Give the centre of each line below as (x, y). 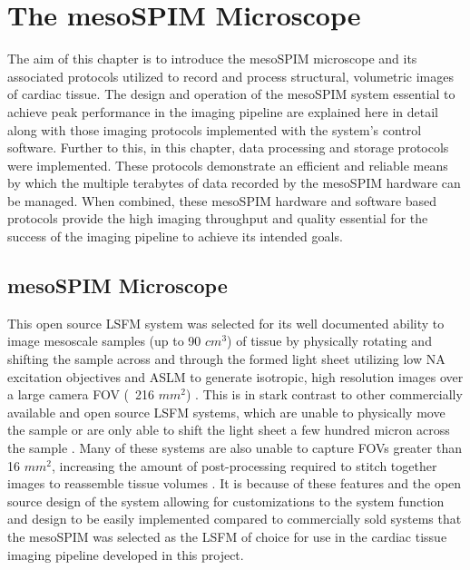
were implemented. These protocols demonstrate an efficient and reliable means (228, 165)
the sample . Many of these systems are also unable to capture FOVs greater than (235, 448)
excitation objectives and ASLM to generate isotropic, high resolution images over (235, 376)
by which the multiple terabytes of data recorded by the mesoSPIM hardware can (234, 183)
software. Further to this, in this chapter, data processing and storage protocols (228, 147)
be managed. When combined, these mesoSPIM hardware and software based (222, 200)
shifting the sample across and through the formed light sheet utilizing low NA (226, 359)
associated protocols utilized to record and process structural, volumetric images (230, 76)
